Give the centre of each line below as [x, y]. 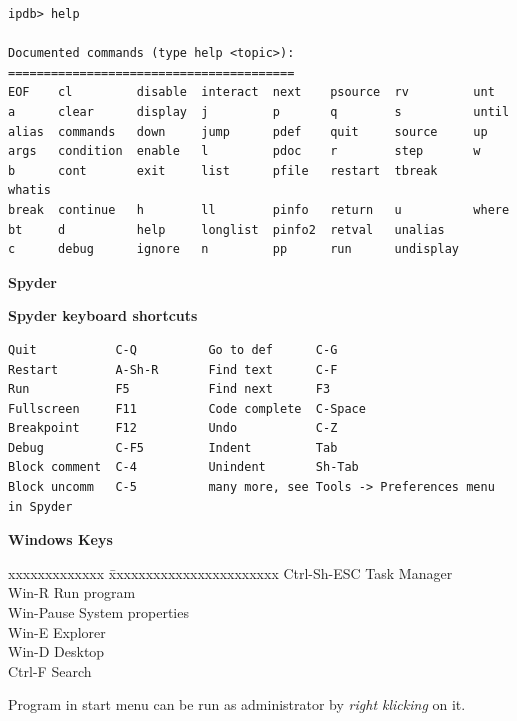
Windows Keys [60, 539]
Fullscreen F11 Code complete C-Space [187, 408]
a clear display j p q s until [259, 111]
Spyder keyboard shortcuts [103, 315]
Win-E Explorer [57, 631]
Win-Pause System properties [98, 612]
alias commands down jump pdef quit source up [248, 131]
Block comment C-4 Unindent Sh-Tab [183, 467]
